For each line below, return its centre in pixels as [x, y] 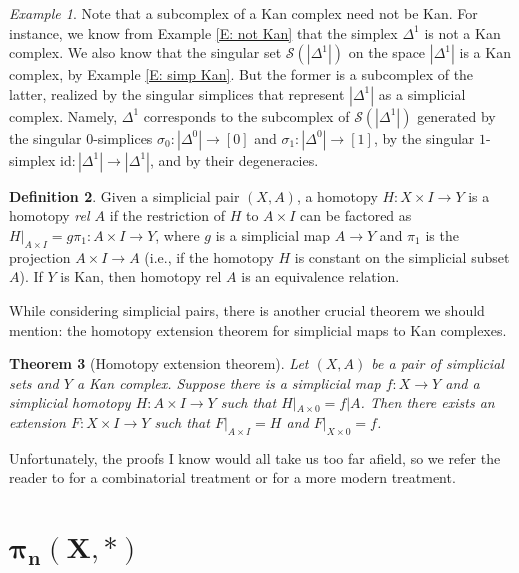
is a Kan [485, 52]
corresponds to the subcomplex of [246, 115]
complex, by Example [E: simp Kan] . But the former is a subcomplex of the [241, 74]
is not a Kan [462, 32]
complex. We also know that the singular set [145, 52]
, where [177, 234]
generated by [456, 115]
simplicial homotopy [70, 402]
